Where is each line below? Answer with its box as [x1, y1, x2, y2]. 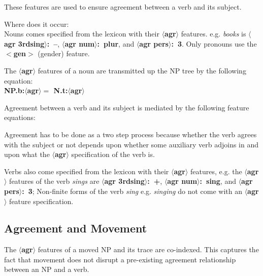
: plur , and [97, 38, 135, 49]
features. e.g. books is [181, 28, 246, 39]
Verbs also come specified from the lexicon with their [4, 166, 169, 176]
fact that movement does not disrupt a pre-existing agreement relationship [4, 254, 236, 264]
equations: [4, 112, 36, 123]
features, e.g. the [190, 166, 242, 176]
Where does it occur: [4, 18, 69, 29]
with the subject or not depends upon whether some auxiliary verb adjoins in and [4, 139, 259, 149]
